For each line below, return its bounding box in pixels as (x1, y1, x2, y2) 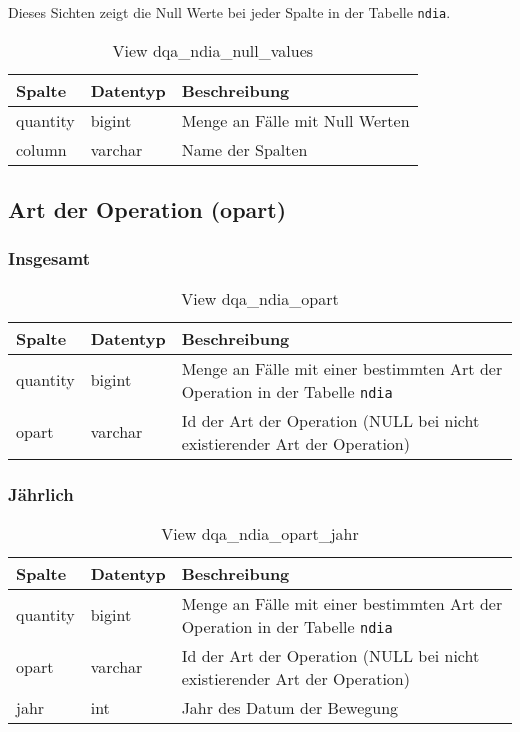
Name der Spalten (181, 137, 308, 161)
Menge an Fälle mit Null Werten (181, 108, 410, 132)
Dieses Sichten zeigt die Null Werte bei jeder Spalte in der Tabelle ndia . (8, 2, 451, 22)
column (16, 137, 67, 161)
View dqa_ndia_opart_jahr (161, 521, 359, 545)
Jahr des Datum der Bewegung (181, 695, 399, 719)
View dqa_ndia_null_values (112, 38, 314, 62)
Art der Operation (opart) (8, 194, 287, 225)
